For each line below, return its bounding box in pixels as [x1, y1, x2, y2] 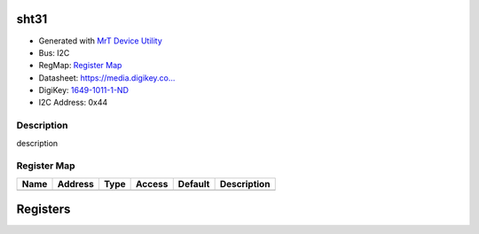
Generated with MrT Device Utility [38, 35, 163, 46]
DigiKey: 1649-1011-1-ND [38, 85, 129, 96]
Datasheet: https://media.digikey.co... [38, 72, 176, 83]
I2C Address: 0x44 [38, 97, 108, 108]
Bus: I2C [38, 47, 70, 58]
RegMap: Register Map [38, 60, 122, 71]
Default [177, 177, 210, 190]
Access [136, 177, 169, 190]
